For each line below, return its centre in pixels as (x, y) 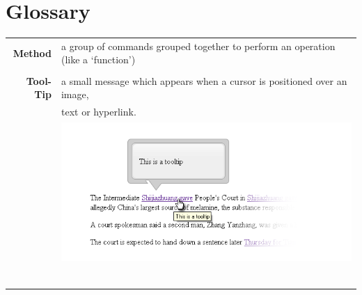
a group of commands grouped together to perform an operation (198, 46)
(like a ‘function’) (98, 59)
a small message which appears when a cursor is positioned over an (204, 80)
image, (75, 94)
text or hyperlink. (99, 111)
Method (32, 53)
